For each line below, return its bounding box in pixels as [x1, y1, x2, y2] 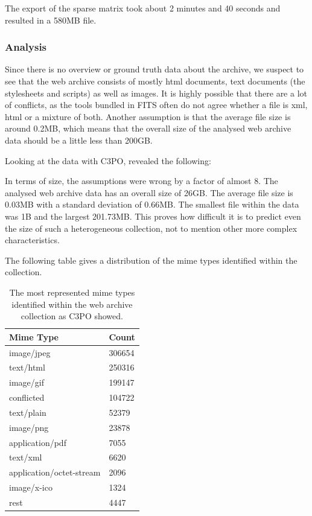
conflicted [9, 391, 45, 404]
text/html [9, 361, 45, 374]
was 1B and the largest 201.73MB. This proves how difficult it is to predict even [5, 209, 301, 222]
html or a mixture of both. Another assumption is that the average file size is [5, 110, 291, 123]
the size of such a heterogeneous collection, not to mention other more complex [5, 221, 298, 234]
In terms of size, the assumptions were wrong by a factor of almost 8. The [5, 174, 278, 187]
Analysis [5, 39, 47, 54]
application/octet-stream [9, 466, 101, 479]
